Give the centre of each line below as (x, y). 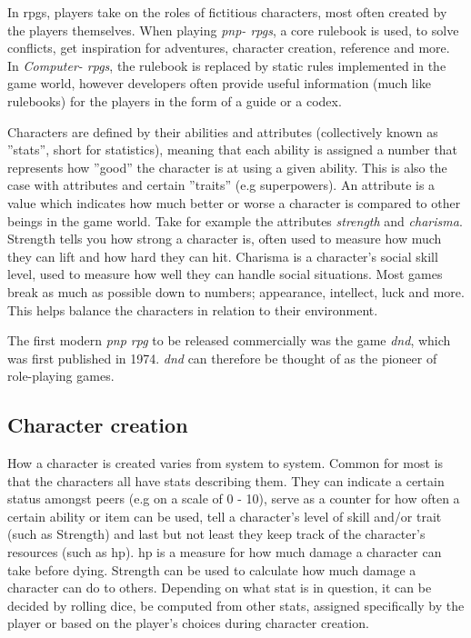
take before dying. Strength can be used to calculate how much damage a (212, 569)
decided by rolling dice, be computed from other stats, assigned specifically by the (236, 605)
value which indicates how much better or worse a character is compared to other (234, 202)
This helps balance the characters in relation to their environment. (193, 309)
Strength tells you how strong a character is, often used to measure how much (225, 239)
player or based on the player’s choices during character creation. (188, 623)
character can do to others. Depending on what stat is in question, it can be (220, 588)
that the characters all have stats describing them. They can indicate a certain (226, 480)
